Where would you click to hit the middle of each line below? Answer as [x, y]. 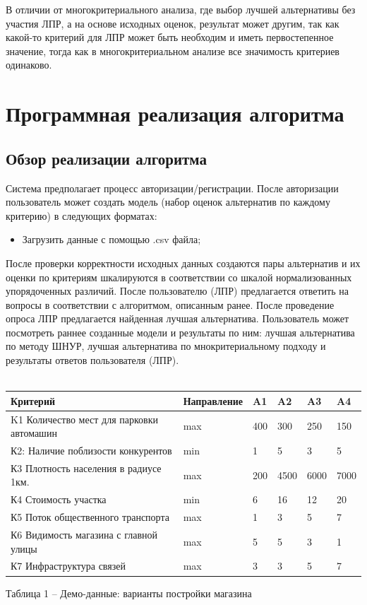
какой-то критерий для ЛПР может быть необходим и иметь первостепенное [170, 37]
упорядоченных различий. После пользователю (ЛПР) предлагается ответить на [177, 291]
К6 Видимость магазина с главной [84, 535]
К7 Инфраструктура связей [68, 566]
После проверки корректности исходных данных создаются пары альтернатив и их [183, 263]
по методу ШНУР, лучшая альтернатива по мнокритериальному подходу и [166, 346]
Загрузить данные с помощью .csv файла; [112, 239]
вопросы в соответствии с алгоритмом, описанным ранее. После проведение [170, 304]
